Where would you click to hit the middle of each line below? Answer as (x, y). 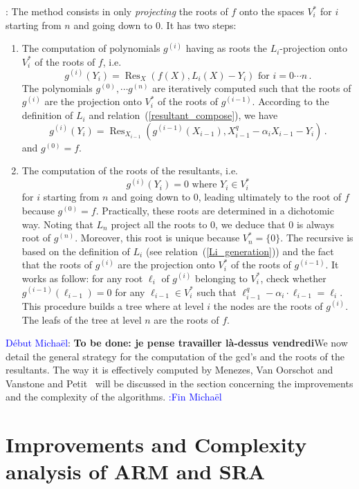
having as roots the (226, 48)
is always (315, 224)
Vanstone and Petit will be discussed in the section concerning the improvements (179, 383)
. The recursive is (317, 238)
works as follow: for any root (82, 278)
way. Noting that (57, 224)
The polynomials (57, 87)
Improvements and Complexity (156, 444)
